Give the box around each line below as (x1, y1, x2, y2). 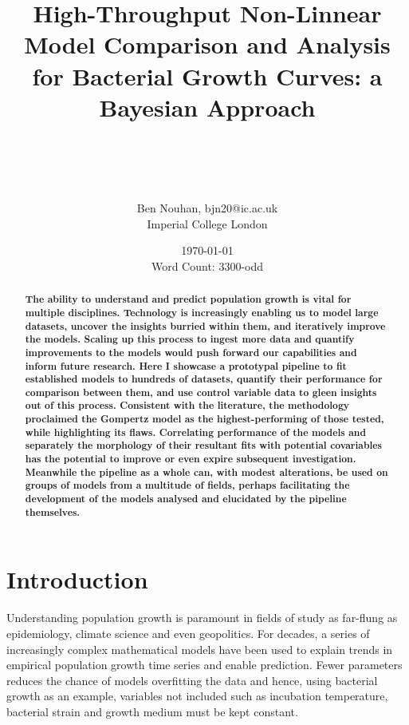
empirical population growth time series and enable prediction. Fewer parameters (6, 656, 403, 673)
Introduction (6, 563, 148, 596)
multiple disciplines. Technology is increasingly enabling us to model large (25, 305, 379, 319)
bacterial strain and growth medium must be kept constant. (6, 703, 298, 719)
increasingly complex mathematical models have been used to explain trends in (6, 640, 393, 657)
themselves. (25, 505, 81, 519)
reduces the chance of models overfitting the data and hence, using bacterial (6, 672, 378, 688)
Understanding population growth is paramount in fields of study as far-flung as (6, 609, 398, 626)
